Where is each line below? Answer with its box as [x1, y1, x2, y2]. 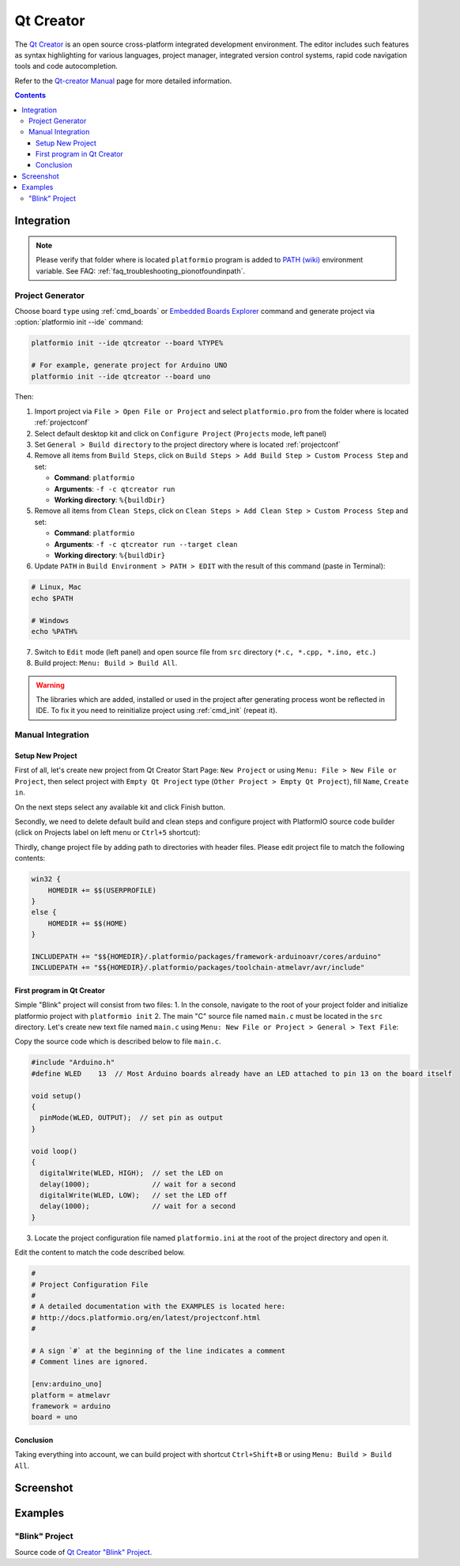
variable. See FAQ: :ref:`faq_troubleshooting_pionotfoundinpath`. [36, 266, 246, 276]
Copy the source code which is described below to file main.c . [14, 1036, 221, 1047]
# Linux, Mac [31, 583, 82, 592]
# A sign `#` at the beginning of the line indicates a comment [31, 1346, 286, 1355]
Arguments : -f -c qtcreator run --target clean [54, 539, 238, 549]
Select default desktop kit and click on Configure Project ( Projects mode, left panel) [34, 428, 327, 438]
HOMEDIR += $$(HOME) [47, 919, 128, 928]
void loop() [31, 1146, 78, 1156]
